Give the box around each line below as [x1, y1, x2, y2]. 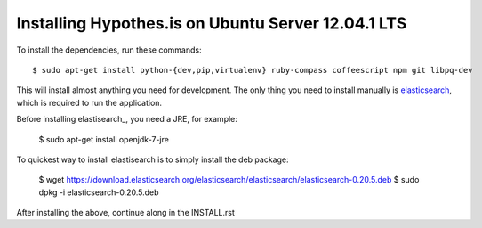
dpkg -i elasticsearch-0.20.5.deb [38, 187, 159, 198]
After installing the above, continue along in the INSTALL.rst [16, 208, 236, 218]
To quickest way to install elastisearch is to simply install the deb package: [16, 154, 289, 165]
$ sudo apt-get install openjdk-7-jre [38, 134, 169, 144]
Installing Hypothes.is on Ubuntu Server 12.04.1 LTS [16, 13, 407, 33]
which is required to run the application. [16, 97, 163, 108]
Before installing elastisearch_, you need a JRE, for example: [16, 114, 237, 125]
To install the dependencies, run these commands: [16, 45, 202, 55]
